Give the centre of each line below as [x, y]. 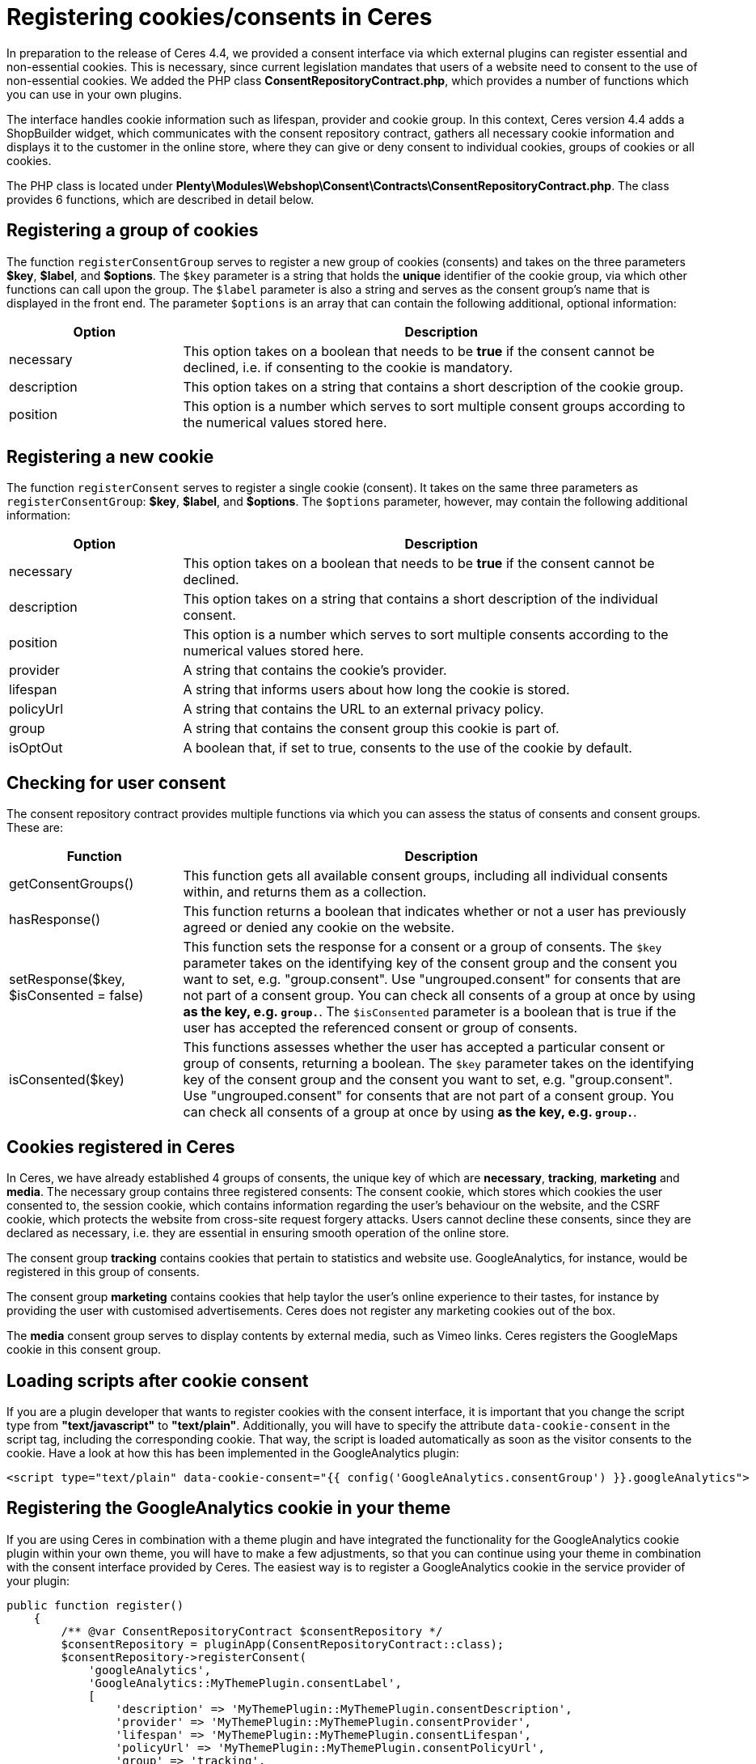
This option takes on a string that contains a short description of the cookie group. [433, 386]
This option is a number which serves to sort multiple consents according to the [426, 635]
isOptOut [36, 748]
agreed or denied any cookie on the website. [319, 928]
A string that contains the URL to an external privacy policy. [363, 709]
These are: [35, 828]
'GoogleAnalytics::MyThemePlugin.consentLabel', [245, 1683]
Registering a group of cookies [133, 231]
